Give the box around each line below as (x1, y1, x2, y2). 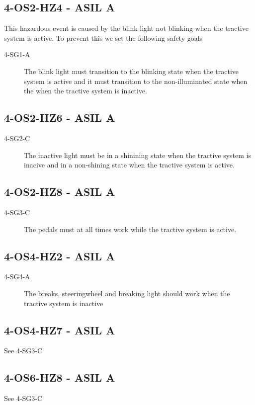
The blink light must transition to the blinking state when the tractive (24, 66, 239, 76)
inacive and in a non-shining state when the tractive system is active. (24, 160, 235, 170)
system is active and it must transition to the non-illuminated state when (24, 76, 248, 86)
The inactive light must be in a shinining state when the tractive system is (24, 150, 252, 160)
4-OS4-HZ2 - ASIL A (4, 248, 115, 263)
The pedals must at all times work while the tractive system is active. (24, 224, 237, 234)
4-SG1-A (4, 49, 30, 60)
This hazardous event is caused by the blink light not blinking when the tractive (4, 23, 249, 33)
